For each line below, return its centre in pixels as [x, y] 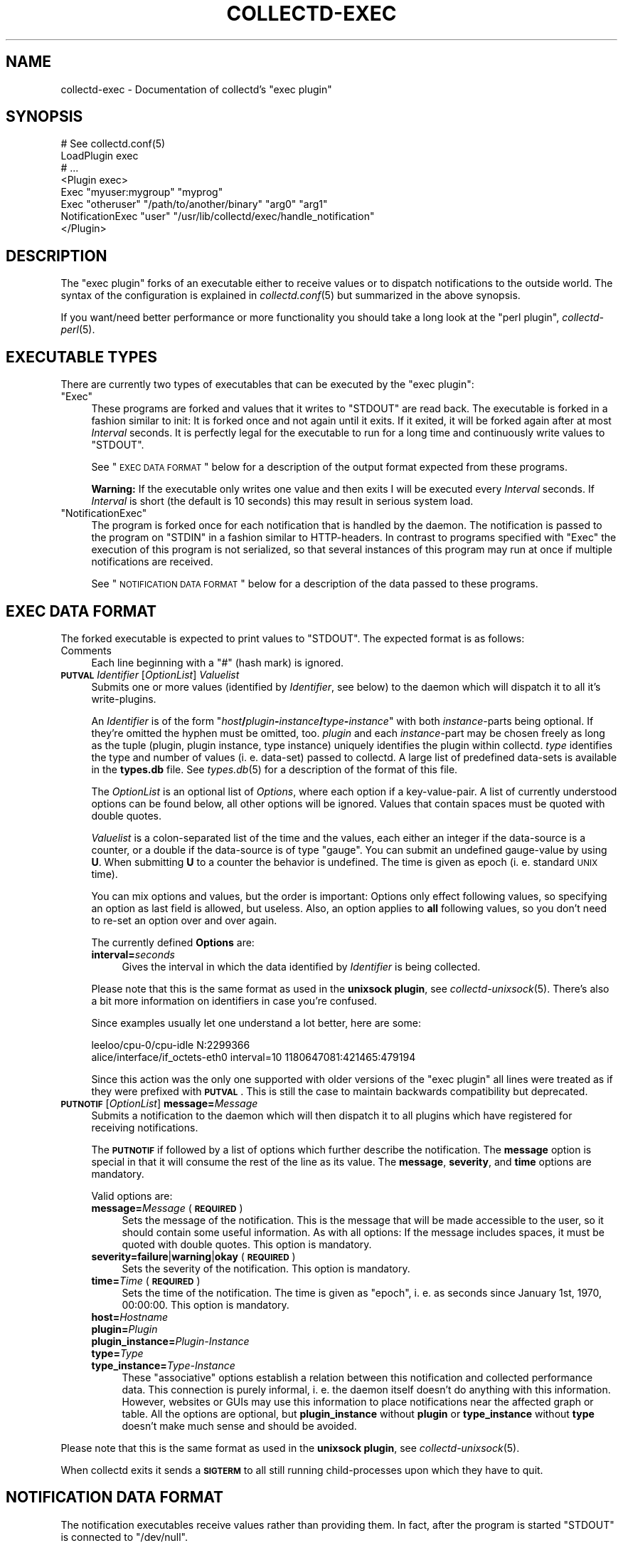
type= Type [117, 1353]
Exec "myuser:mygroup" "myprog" [142, 192]
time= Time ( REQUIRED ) [146, 1280]
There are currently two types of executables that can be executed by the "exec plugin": [267, 385]
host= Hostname [130, 1317]
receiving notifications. [145, 1127]
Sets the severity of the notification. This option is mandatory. [266, 1268]
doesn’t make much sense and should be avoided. [239, 1426]
